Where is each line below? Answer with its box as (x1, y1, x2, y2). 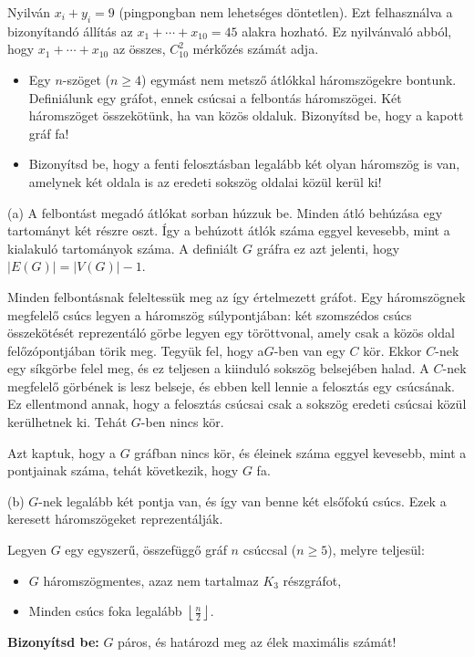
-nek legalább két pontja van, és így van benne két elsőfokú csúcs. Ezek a (38, 491, 447, 510)
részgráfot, (283, 570, 342, 589)
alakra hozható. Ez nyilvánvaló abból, (242, 21, 452, 40)
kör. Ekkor (363, 340, 422, 360)
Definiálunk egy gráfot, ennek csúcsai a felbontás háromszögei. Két (28, 88, 402, 107)
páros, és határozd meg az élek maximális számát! (118, 632, 397, 652)
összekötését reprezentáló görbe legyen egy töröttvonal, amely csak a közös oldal (7, 323, 455, 342)
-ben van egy (273, 340, 345, 360)
